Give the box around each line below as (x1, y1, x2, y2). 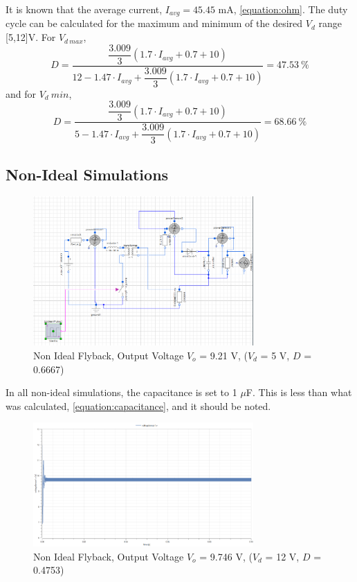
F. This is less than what (246, 385, 352, 400)
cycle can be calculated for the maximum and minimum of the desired (6, 16, 303, 31)
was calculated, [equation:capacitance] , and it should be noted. (6, 398, 271, 413)
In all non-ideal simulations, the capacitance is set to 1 (6, 385, 237, 400)
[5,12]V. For (6, 30, 56, 44)
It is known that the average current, (6, 2, 163, 16)
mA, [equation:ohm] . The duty (218, 2, 348, 16)
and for (6, 86, 37, 101)
